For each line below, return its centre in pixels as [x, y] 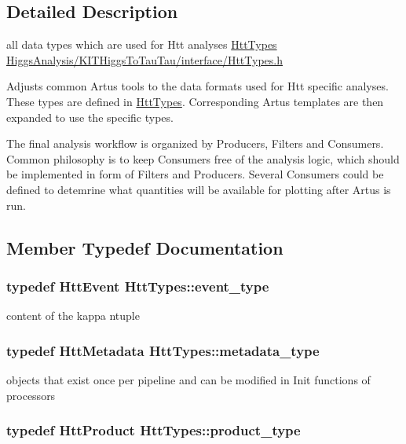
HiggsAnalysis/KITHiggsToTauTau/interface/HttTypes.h [145, 59]
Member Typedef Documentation [145, 247]
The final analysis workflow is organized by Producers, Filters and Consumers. [195, 143]
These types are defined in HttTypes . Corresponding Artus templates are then [195, 101]
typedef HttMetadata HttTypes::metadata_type [163, 350]
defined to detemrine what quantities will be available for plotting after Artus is [199, 189]
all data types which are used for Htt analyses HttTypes [142, 44]
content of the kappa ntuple [73, 316]
